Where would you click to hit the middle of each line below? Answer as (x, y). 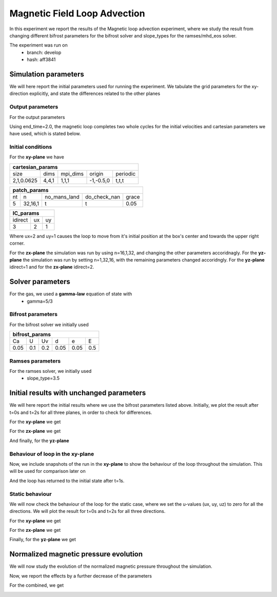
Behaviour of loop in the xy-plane (52, 454)
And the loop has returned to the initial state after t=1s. (67, 481)
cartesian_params (35, 167)
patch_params (31, 190)
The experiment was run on (38, 45)
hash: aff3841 (41, 59)
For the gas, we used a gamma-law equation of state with (71, 294)
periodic (126, 173)
